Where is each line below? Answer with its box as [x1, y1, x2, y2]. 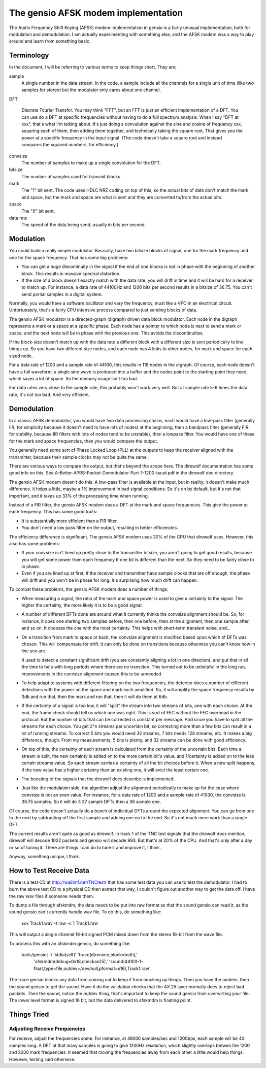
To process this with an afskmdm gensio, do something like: [9, 940, 131, 946]
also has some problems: [9, 540, 60, 546]
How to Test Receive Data [9, 866, 90, 874]
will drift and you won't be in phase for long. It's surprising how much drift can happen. [21, 577, 198, 583]
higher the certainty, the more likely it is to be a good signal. [21, 602, 143, 608]
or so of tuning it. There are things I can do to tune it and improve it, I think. [9, 844, 161, 850]
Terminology [9, 51, 49, 60]
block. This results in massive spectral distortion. [21, 270, 121, 276]
